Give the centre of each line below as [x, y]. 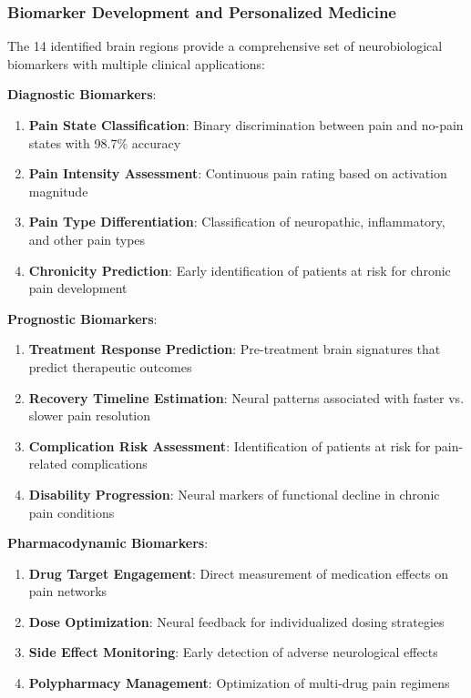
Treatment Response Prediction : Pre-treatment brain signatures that [235, 349]
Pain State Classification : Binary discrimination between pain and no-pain [246, 125]
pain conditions [72, 512]
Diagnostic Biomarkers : [82, 94]
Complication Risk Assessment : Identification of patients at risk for [230, 445]
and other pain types [87, 239]
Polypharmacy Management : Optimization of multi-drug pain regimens [239, 683]
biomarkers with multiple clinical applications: [136, 63]
